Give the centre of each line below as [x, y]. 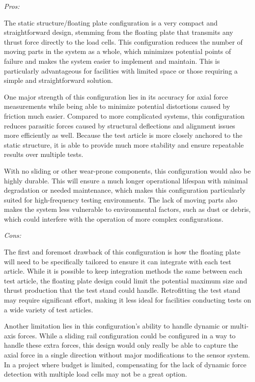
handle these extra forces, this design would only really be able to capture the [121, 345]
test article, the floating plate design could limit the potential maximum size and [126, 280]
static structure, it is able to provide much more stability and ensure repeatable [124, 144]
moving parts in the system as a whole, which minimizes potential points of [118, 51]
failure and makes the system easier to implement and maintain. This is [112, 61]
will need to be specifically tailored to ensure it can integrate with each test [118, 261]
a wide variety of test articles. [49, 309]
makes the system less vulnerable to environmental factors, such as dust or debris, [127, 209]
